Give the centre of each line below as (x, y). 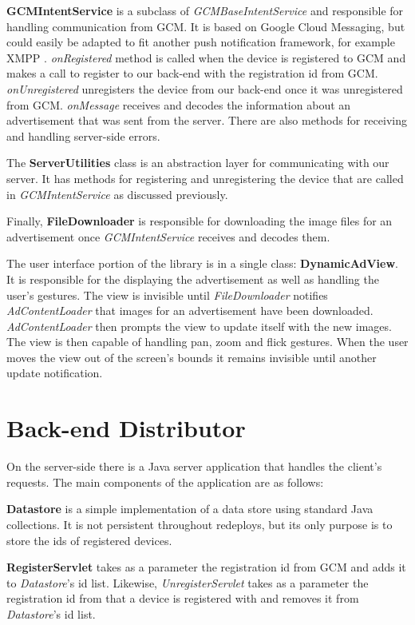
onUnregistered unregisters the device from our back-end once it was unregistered (205, 88)
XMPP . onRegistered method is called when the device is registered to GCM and (206, 57)
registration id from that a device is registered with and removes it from (183, 598)
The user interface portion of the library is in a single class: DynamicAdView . (202, 263)
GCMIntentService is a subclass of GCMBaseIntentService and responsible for (205, 10)
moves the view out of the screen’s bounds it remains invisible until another (192, 357)
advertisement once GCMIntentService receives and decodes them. (168, 236)
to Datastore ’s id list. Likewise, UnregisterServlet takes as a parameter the (188, 582)
